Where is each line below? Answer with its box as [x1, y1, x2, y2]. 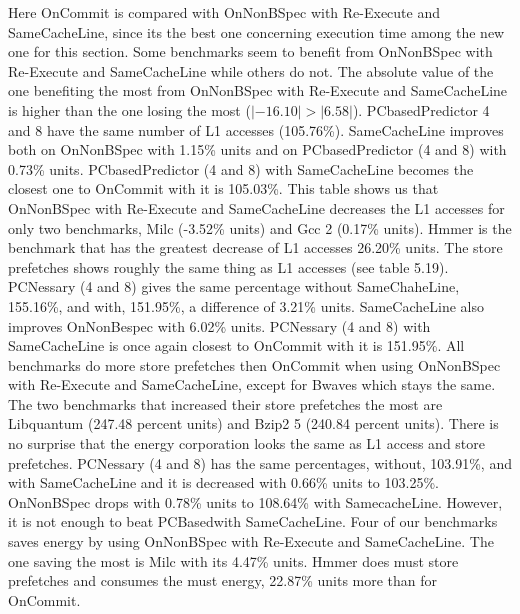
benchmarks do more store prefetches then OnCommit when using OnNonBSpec [8, 354, 501, 375]
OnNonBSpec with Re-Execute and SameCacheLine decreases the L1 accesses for [8, 197, 505, 218]
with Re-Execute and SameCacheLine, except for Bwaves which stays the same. [8, 374, 496, 395]
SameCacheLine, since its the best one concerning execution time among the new [8, 21, 505, 42]
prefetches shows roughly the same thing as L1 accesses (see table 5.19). [8, 256, 449, 277]
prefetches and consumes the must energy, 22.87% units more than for [8, 570, 438, 591]
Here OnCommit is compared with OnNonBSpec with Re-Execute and [8, 2, 440, 22]
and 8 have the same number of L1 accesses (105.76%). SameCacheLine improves [8, 119, 504, 140]
